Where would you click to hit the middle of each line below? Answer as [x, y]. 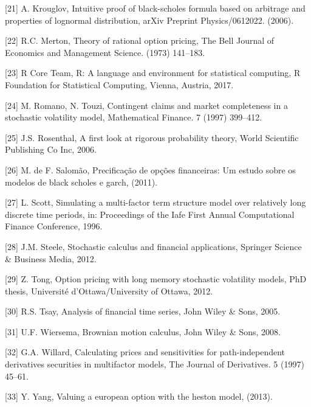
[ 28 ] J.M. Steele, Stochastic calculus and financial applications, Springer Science [153, 246]
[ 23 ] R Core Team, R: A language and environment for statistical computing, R [153, 73]
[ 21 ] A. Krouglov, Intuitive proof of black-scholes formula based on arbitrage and [155, 8]
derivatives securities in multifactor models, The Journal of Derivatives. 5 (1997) [155, 364]
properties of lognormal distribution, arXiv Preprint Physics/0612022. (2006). [149, 20]
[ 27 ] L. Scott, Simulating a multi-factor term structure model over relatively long [155, 202]
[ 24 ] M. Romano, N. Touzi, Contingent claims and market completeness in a [146, 105]
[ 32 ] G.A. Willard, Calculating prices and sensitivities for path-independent [145, 352]
